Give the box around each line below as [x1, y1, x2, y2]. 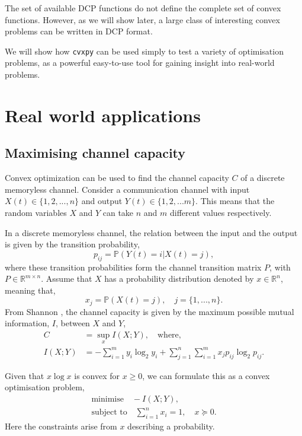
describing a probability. [127, 420, 215, 432]
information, [5, 317, 50, 329]
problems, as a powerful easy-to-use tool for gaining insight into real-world [5, 56, 275, 69]
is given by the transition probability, [5, 238, 140, 250]
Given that [5, 369, 44, 381]
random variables [5, 206, 67, 218]
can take [102, 206, 134, 218]
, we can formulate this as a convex [142, 369, 270, 381]
